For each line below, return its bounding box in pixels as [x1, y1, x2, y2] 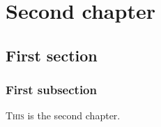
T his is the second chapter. [6, 108, 121, 123]
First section [6, 44, 98, 66]
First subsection [6, 81, 97, 98]
